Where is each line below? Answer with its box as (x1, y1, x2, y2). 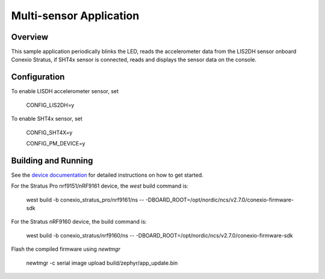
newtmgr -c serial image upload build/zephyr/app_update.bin (26, 259, 178, 266)
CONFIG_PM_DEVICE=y (26, 139, 85, 147)
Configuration (11, 72, 65, 82)
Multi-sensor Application (11, 9, 140, 22)
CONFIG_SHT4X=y (26, 129, 73, 136)
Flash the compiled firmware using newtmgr (11, 245, 120, 253)
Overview (11, 32, 49, 42)
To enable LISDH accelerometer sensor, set (11, 88, 119, 95)
